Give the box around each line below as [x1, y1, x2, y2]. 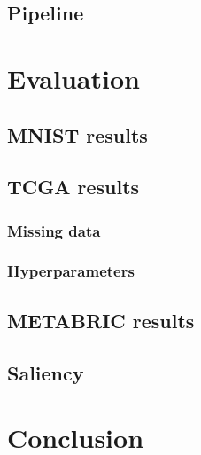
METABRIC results [7, 306, 195, 333]
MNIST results [7, 121, 148, 148]
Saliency [7, 358, 84, 386]
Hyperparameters [7, 260, 135, 282]
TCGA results [7, 173, 140, 200]
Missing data [7, 219, 101, 241]
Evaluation [7, 59, 140, 96]
